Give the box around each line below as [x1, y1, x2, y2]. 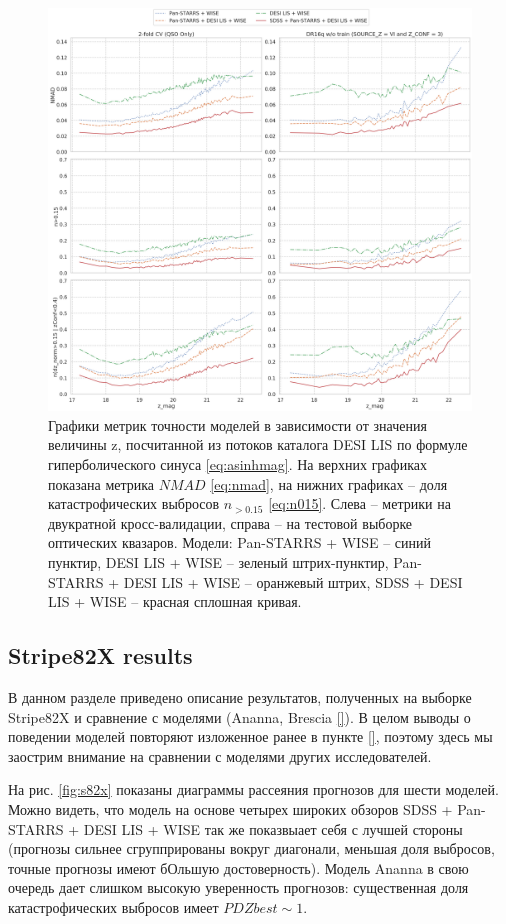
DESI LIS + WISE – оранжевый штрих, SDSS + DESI [123, 571, 463, 592]
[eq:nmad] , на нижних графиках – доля [210, 473, 448, 494]
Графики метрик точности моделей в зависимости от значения [48, 414, 427, 435]
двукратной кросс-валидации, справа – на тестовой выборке [48, 512, 413, 533]
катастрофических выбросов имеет [8, 896, 219, 917]
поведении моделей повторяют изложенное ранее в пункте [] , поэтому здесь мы [8, 726, 493, 747]
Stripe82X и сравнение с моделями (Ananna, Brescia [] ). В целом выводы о [8, 706, 471, 727]
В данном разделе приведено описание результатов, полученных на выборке [8, 687, 472, 708]
